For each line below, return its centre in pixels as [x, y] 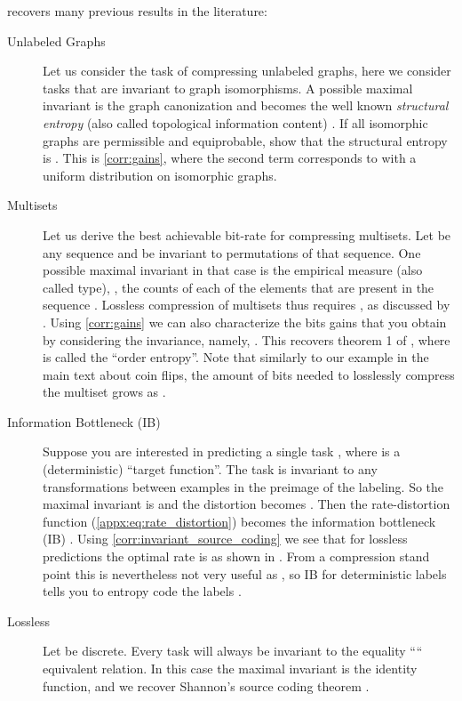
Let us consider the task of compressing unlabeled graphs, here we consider [247, 71]
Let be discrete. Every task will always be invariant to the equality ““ [233, 651]
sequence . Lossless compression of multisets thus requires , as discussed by [247, 305]
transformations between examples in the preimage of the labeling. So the [243, 486]
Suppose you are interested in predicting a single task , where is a [222, 451]
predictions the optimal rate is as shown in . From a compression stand [236, 556]
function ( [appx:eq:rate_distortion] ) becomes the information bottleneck [239, 521]
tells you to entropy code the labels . [142, 591]
